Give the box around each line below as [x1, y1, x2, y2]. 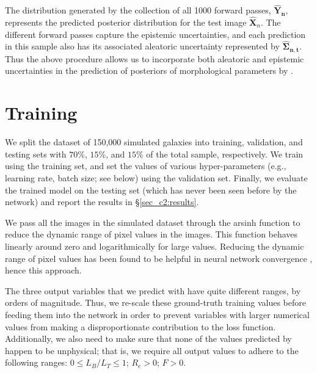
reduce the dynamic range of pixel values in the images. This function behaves [5, 228, 298, 241]
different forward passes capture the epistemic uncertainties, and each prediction [5, 27, 306, 40]
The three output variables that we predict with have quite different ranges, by [5, 284, 301, 297]
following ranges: [5, 356, 68, 369]
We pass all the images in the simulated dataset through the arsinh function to [5, 215, 301, 228]
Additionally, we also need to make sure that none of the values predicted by [5, 332, 292, 345]
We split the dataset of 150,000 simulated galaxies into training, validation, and [5, 136, 303, 148]
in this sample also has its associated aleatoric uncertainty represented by [5, 40, 280, 53]
